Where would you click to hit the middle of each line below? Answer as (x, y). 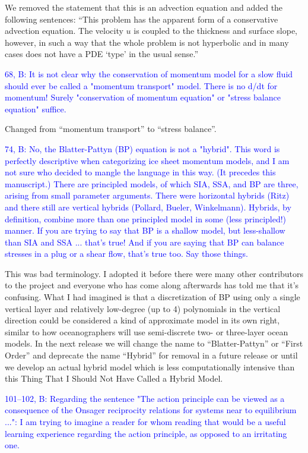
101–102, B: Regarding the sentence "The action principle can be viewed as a (145, 398)
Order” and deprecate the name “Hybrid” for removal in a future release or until (151, 355)
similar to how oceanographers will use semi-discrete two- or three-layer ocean (147, 331)
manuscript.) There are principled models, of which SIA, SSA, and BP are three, (152, 183)
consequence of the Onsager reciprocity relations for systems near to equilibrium (151, 410)
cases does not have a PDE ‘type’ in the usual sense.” (102, 54)
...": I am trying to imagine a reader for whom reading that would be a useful (145, 421)
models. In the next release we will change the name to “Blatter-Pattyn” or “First (154, 343)
